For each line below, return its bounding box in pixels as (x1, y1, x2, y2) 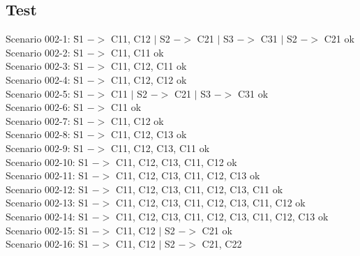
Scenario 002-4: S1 (6, 72, 84, 86)
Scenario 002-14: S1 (6, 209, 89, 223)
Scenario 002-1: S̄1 (6, 31, 84, 46)
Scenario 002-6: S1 (6, 100, 84, 114)
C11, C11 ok (110, 45, 164, 59)
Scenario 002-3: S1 (6, 59, 84, 73)
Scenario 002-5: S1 (6, 86, 84, 100)
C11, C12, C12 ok (110, 72, 187, 86)
